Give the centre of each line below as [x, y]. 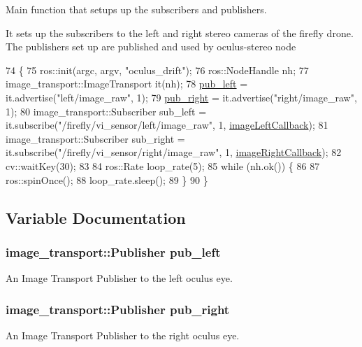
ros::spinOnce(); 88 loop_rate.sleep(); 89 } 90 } [107, 179]
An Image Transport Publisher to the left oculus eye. [119, 278]
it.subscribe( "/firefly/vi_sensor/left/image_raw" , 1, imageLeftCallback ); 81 [167, 125]
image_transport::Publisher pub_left [113, 252]
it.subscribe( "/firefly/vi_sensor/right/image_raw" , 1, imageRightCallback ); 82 [174, 152]
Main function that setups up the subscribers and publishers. [136, 9]
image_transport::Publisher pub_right [118, 309]
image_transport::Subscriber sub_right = [95, 138]
